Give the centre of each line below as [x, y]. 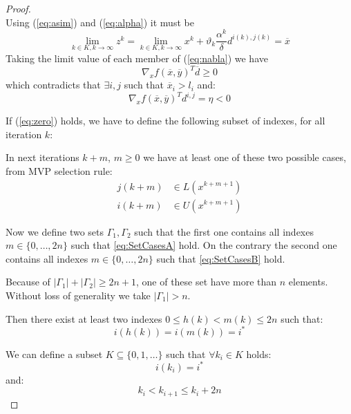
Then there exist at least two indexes [84, 318]
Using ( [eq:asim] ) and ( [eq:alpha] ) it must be [100, 22]
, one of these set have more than [206, 282]
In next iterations [42, 157]
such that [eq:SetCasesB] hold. [221, 258]
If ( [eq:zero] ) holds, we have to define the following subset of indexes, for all [165, 121]
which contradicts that [53, 85]
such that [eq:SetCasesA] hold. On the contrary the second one [204, 245]
